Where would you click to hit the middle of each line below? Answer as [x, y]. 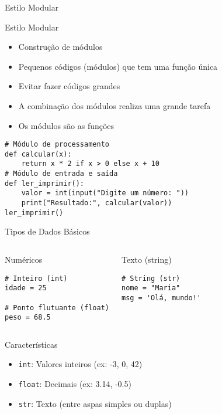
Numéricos [24, 259]
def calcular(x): [38, 154]
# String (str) [151, 278]
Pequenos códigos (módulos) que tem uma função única [118, 66]
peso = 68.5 [28, 318]
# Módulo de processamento [57, 145]
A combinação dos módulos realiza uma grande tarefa [115, 105]
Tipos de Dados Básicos [47, 231]
